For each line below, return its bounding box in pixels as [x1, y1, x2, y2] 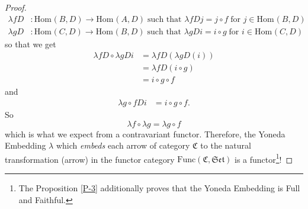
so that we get [5, 37, 56, 50]
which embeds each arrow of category [56, 139, 190, 152]
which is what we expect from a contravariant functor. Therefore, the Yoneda [5, 127, 285, 140]
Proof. [5, 1, 27, 13]
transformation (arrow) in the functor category [5, 153, 175, 165]
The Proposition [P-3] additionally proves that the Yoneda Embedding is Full [18, 182, 300, 194]
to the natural [200, 139, 251, 152]
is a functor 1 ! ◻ [234, 151, 293, 165]
